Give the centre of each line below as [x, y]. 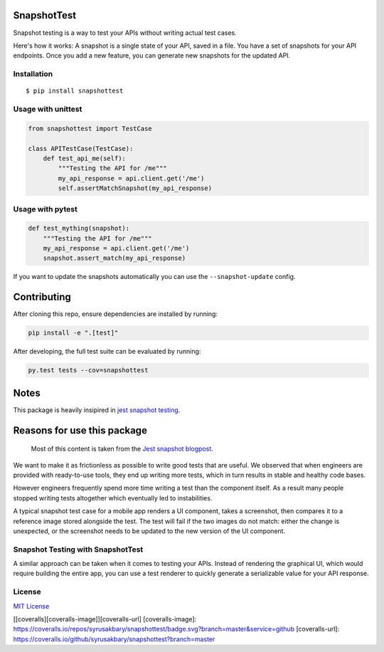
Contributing [42, 297]
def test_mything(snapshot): [79, 228]
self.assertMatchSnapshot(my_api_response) [135, 188]
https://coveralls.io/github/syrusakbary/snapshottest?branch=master [114, 639]
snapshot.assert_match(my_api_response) [114, 258]
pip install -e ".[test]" [73, 333]
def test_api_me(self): [84, 158]
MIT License [31, 606]
